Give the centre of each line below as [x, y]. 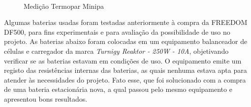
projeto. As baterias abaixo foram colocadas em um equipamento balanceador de [126, 41]
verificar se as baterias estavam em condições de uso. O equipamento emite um [123, 60]
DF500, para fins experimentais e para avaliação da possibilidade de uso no [117, 32]
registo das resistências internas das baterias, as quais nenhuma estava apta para [125, 70]
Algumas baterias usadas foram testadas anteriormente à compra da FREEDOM [126, 22]
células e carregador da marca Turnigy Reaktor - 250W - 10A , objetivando [116, 51]
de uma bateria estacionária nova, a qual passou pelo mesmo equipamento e [118, 89]
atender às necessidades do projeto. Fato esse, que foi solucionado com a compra [125, 79]
